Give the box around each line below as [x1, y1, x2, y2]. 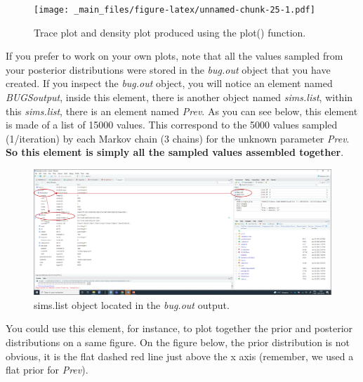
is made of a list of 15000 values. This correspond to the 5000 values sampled [6, 117, 338, 132]
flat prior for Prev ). [6, 362, 88, 377]
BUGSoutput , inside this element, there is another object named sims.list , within [6, 90, 353, 105]
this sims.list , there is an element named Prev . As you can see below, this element [6, 103, 358, 118]
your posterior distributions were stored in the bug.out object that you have [6, 62, 331, 77]
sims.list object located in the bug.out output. [34, 297, 230, 312]
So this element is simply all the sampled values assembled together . [6, 145, 344, 159]
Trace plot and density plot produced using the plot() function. [34, 25, 306, 39]
